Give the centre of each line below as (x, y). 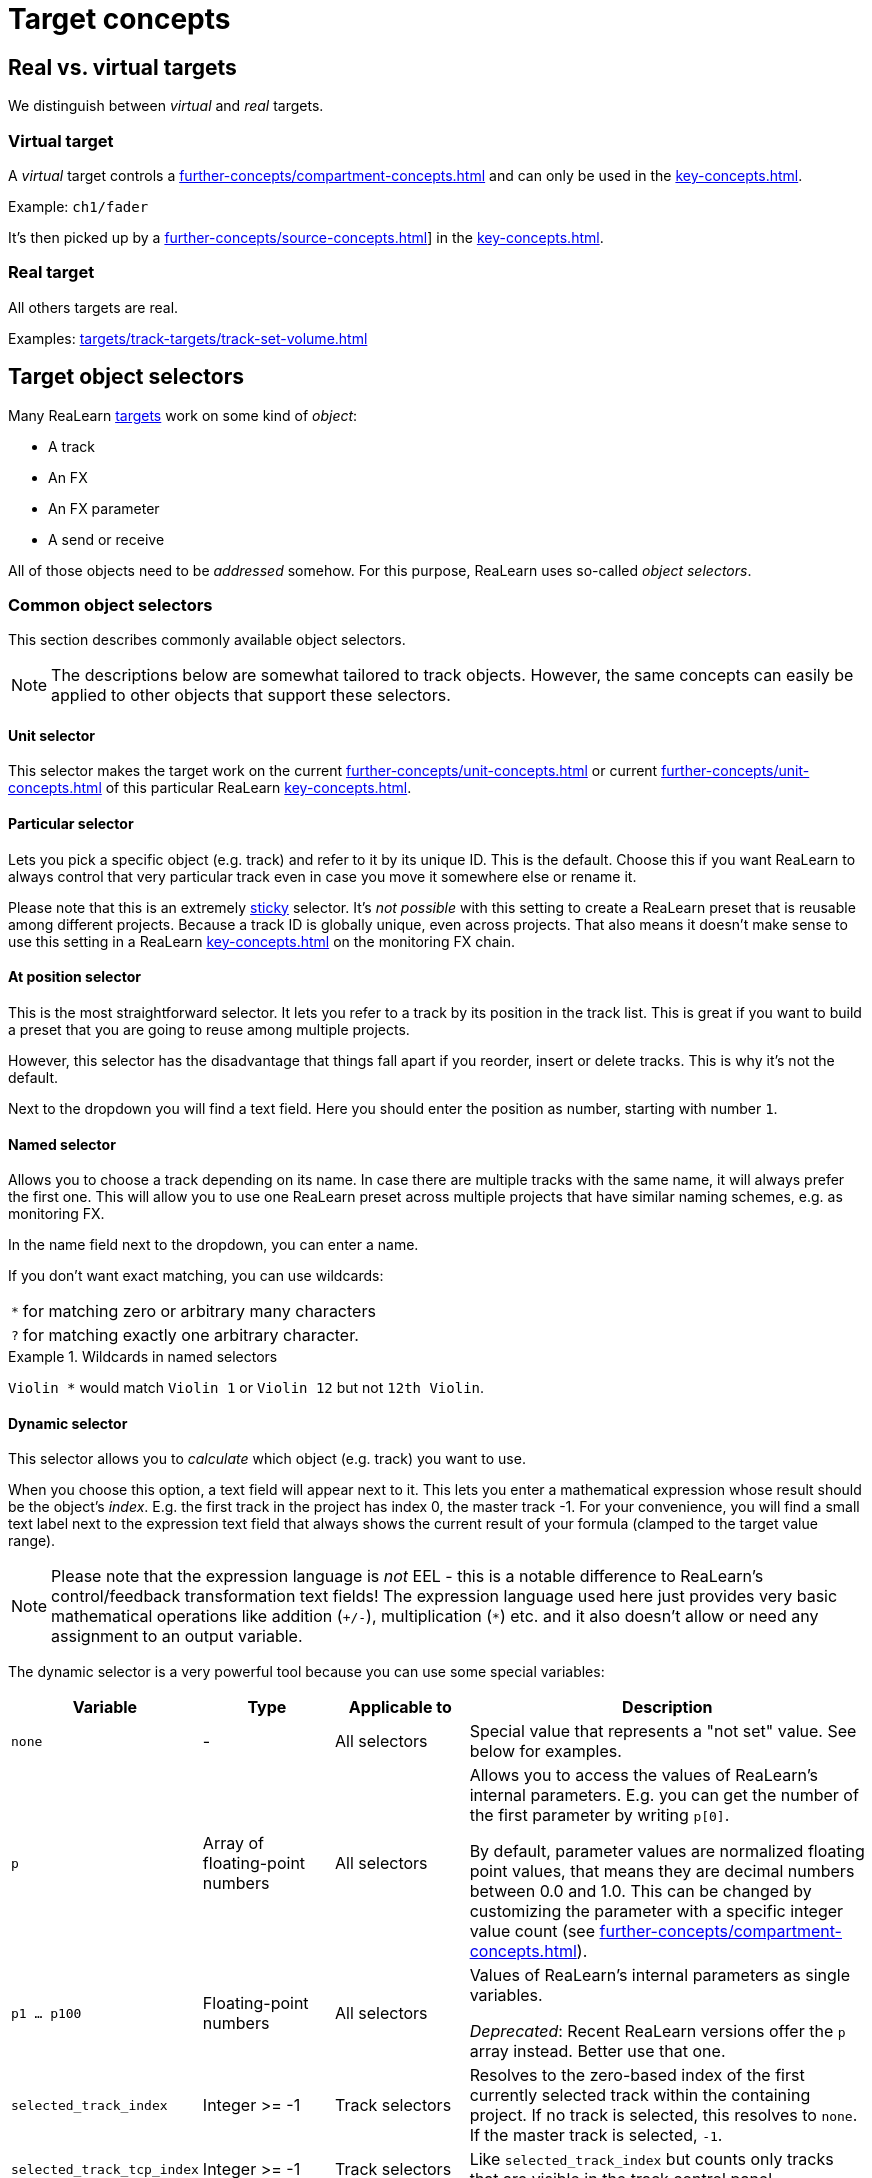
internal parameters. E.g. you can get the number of (664, 1795)
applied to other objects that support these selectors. (251, 695)
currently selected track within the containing (640, 2095)
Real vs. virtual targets (122, 67)
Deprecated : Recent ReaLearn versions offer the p (657, 2031)
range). (32, 1541)
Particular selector (71, 824)
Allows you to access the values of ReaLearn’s (644, 1775)
